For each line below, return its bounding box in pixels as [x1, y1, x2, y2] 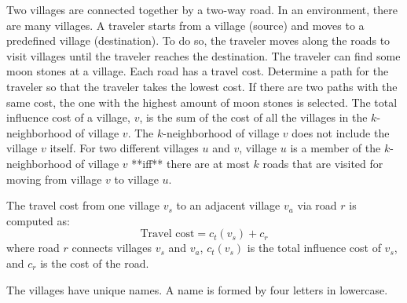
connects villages [71, 239, 152, 256]
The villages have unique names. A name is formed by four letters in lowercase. [6, 281, 388, 298]
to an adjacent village [176, 197, 280, 214]
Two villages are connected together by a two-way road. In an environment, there [6, 2, 398, 17]
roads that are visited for [262, 155, 383, 171]
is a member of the [290, 140, 381, 156]
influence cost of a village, [6, 109, 130, 126]
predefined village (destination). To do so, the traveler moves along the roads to [6, 32, 390, 49]
